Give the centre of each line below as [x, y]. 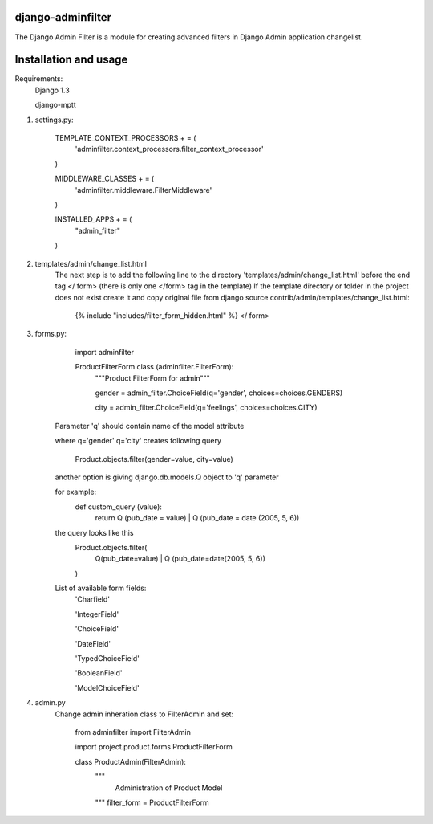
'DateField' [93, 643]
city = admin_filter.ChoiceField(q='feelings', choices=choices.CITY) [206, 408]
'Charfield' [92, 599]
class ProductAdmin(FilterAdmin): [130, 761]
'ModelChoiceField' [107, 687]
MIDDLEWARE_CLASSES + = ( [105, 179]
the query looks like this [94, 532]
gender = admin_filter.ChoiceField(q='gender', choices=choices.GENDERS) [219, 393]
